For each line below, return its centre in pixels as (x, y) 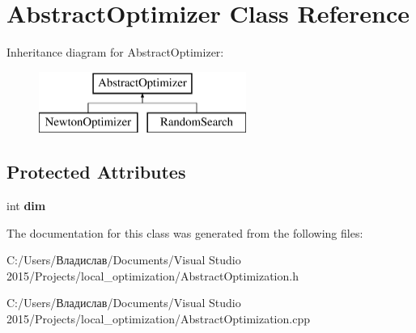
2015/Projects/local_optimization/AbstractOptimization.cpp (158, 319)
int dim (26, 206)
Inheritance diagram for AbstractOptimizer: (115, 52)
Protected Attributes (96, 172)
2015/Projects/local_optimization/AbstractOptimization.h (153, 275)
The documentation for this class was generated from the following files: (185, 232)
